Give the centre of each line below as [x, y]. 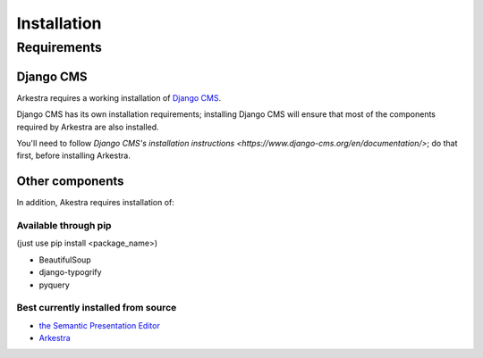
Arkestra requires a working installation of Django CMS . [119, 97]
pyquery [55, 285]
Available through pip [64, 225]
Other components [70, 182]
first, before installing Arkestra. [74, 155]
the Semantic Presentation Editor [99, 325]
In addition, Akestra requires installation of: [95, 203]
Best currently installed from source [97, 308]
